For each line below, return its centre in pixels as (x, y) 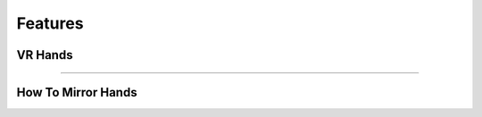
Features (50, 23)
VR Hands (45, 55)
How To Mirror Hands (77, 92)
